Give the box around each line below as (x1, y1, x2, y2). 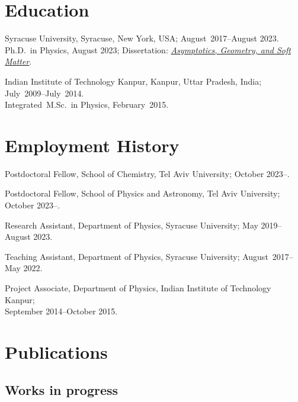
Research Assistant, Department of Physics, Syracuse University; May (5, 218, 258, 231)
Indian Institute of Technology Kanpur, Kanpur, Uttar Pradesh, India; (5, 75, 262, 87)
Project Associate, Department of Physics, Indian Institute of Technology (5, 281, 271, 294)
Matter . (5, 55, 32, 67)
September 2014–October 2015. (5, 305, 118, 317)
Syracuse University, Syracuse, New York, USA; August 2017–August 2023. (5, 32, 279, 44)
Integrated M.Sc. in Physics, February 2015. (5, 98, 169, 111)
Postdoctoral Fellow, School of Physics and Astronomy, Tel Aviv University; (5, 187, 280, 200)
